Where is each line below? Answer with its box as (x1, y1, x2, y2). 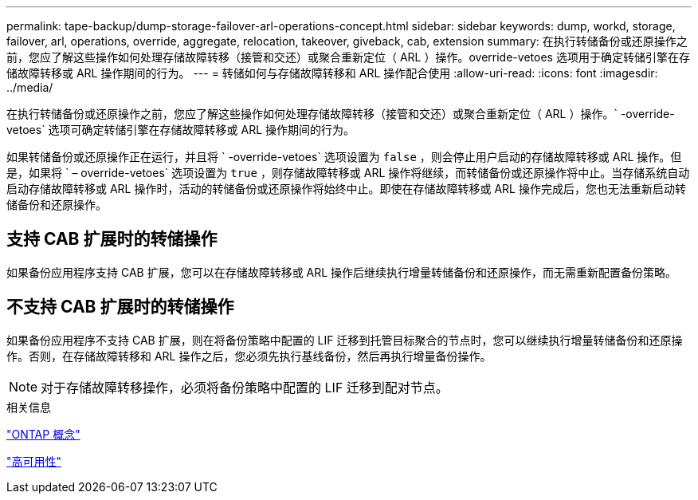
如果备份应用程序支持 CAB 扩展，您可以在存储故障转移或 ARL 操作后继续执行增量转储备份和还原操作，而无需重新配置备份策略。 (6, 265, 677, 279)
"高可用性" (6, 454, 62, 468)
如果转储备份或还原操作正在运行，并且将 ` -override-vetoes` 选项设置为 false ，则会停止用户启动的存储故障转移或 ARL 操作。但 (6, 150, 682, 163)
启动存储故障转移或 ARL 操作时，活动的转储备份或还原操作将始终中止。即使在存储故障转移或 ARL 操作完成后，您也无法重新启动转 (6, 182, 686, 195)
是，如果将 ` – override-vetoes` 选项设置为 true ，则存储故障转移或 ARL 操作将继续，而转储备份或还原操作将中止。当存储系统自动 (6, 166, 690, 179)
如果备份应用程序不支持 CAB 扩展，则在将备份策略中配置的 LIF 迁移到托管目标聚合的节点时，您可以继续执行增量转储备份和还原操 (6, 333, 683, 347)
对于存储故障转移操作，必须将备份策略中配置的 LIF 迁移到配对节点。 (41, 379, 449, 396)
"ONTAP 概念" (6, 427, 80, 441)
